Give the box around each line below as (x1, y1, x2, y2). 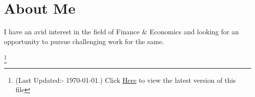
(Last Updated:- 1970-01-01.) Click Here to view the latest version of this (15, 74, 236, 85)
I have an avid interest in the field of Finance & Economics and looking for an (4, 26, 239, 37)
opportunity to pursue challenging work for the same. (4, 36, 164, 46)
